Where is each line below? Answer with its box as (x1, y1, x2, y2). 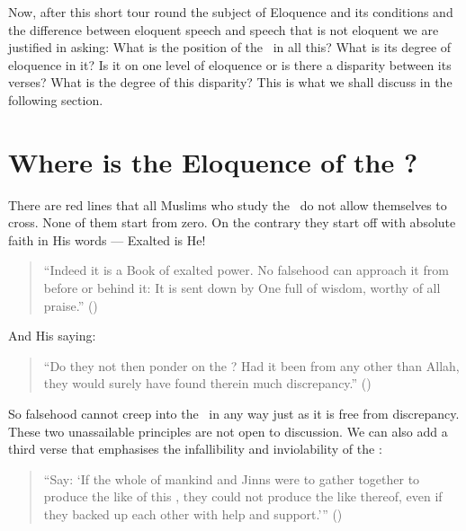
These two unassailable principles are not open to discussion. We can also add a (8, 421, 448, 440)
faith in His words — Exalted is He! (8, 230, 206, 249)
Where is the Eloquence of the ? (8, 143, 418, 180)
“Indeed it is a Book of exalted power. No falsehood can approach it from (43, 261, 449, 279)
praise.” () (43, 296, 98, 314)
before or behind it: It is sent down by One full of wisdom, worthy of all (43, 279, 441, 297)
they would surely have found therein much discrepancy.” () (43, 374, 372, 393)
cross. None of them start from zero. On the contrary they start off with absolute (8, 213, 456, 232)
